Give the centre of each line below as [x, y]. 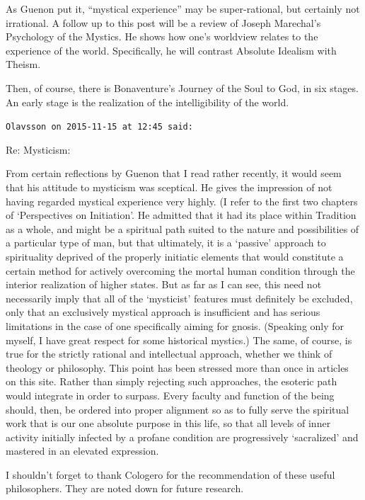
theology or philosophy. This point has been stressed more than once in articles [177, 367]
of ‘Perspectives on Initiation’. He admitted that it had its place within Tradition [181, 215]
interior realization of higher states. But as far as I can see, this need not [164, 284]
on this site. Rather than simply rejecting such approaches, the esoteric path [172, 381]
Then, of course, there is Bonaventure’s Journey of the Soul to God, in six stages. [182, 87]
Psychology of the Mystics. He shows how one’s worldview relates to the [162, 36]
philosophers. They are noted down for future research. [125, 488]
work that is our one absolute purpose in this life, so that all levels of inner [168, 423]
